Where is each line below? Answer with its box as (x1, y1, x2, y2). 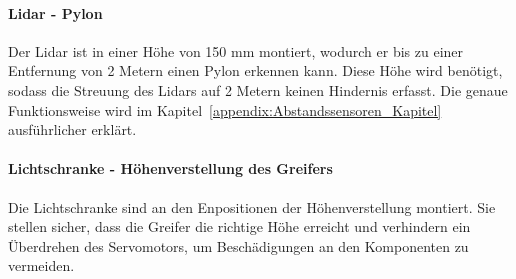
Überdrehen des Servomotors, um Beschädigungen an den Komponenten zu (8, 235, 469, 256)
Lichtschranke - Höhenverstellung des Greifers (8, 158, 333, 179)
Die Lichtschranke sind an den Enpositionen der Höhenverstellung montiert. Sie (8, 196, 496, 217)
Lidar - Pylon (8, 2, 103, 23)
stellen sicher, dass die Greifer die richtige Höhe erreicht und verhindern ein (8, 216, 471, 237)
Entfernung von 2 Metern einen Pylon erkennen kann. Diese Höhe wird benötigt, (8, 60, 503, 81)
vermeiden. (8, 255, 75, 276)
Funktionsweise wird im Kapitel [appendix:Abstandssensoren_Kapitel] (8, 99, 442, 120)
